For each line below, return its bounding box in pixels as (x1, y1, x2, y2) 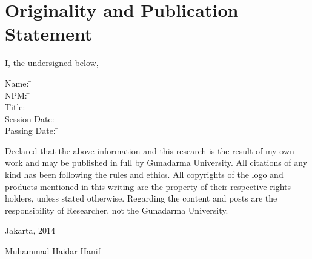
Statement (5, 21, 93, 46)
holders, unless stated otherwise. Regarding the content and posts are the (5, 192, 277, 205)
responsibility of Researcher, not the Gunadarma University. (5, 203, 228, 216)
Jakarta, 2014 (5, 224, 56, 237)
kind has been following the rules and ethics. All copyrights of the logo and (5, 168, 284, 181)
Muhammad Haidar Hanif (5, 244, 101, 257)
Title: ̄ (5, 100, 28, 113)
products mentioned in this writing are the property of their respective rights (5, 180, 291, 192)
